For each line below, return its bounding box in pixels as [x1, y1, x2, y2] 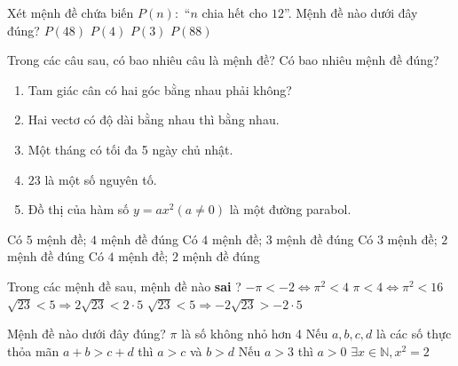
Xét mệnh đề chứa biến [7, 4, 134, 21]
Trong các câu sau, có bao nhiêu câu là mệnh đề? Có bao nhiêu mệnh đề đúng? [7, 51, 439, 69]
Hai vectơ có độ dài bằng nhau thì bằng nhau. [28, 110, 280, 129]
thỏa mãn [7, 341, 59, 360]
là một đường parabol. [229, 200, 351, 219]
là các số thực [376, 324, 452, 343]
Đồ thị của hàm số [28, 200, 130, 219]
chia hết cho [201, 4, 268, 21]
